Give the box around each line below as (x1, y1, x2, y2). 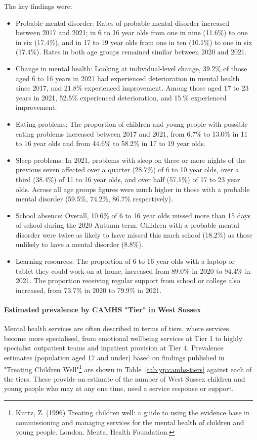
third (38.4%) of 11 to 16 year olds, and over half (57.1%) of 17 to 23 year (15, 174, 240, 184)
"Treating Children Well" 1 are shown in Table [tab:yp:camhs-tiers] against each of (4, 362, 252, 374)
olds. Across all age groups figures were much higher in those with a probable (15, 184, 250, 194)
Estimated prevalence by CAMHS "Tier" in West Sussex (4, 304, 201, 315)
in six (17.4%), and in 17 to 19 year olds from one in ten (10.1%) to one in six (15, 37, 253, 47)
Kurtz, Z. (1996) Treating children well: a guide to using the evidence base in (15, 407, 250, 418)
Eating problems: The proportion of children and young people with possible (15, 118, 248, 129)
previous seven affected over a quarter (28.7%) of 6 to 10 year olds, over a (15, 164, 239, 175)
